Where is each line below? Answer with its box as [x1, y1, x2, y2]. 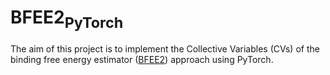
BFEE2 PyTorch [10, 6, 124, 32]
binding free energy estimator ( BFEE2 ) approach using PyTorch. [10, 53, 274, 65]
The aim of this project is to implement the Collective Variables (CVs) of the [10, 42, 320, 55]
